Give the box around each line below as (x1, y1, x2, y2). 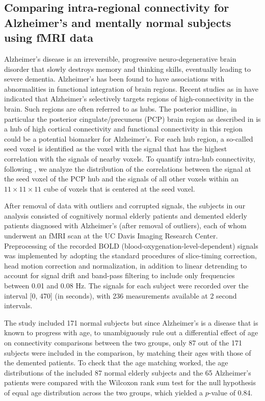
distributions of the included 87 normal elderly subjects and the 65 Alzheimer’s (4, 367, 251, 378)
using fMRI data (4, 30, 94, 45)
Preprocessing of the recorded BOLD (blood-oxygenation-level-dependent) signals (4, 240, 258, 251)
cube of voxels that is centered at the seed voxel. (43, 183, 195, 194)
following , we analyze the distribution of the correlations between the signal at (4, 163, 251, 174)
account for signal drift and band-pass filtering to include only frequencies (4, 270, 235, 281)
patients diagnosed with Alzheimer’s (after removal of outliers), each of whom (4, 220, 247, 231)
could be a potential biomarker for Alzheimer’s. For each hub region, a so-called (4, 133, 253, 144)
